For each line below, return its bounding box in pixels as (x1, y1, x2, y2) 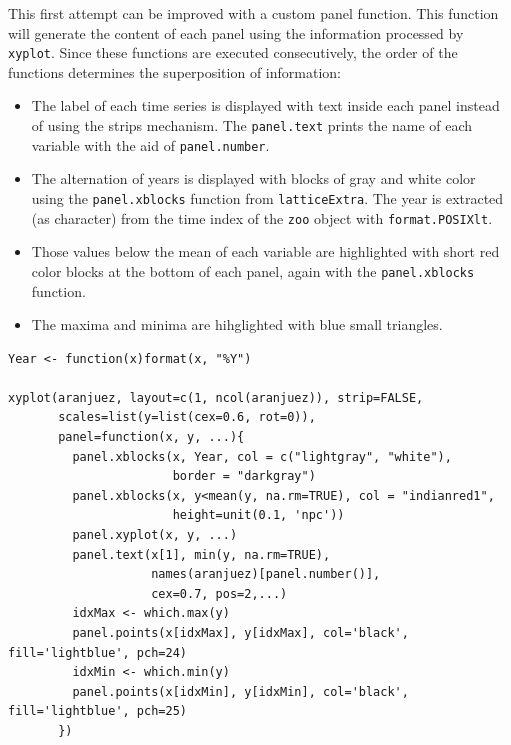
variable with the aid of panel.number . (31, 134, 270, 155)
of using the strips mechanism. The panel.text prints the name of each (31, 115, 473, 136)
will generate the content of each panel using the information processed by (8, 22, 464, 43)
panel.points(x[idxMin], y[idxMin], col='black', (72, 684, 409, 699)
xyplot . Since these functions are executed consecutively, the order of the (8, 42, 458, 63)
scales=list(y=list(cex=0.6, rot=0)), (58, 410, 316, 425)
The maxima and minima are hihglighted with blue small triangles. (31, 314, 443, 335)
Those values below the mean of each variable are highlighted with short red (31, 241, 500, 262)
